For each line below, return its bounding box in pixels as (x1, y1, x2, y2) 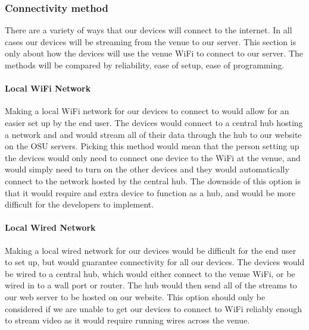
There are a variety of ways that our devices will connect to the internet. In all (5, 24, 292, 36)
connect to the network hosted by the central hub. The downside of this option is (5, 174, 301, 187)
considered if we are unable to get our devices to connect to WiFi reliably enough (5, 302, 302, 315)
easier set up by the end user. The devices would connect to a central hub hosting (5, 116, 303, 128)
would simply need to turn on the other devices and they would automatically (5, 163, 289, 175)
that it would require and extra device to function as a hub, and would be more (5, 186, 295, 199)
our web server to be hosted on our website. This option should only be (5, 290, 266, 303)
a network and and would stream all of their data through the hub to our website (5, 128, 302, 140)
